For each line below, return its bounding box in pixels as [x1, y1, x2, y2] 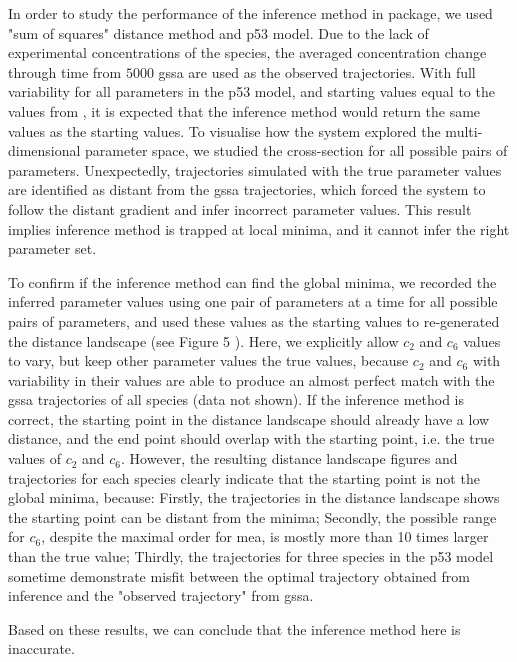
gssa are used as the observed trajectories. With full [158, 61, 476, 82]
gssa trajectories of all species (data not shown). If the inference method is [8, 389, 465, 410]
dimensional [8, 140, 81, 161]
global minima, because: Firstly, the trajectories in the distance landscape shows [8, 487, 500, 508]
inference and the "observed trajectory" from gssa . [8, 585, 314, 606]
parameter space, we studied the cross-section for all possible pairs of [85, 140, 508, 161]
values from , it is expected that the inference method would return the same [8, 100, 481, 121]
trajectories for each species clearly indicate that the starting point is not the [8, 467, 480, 488]
